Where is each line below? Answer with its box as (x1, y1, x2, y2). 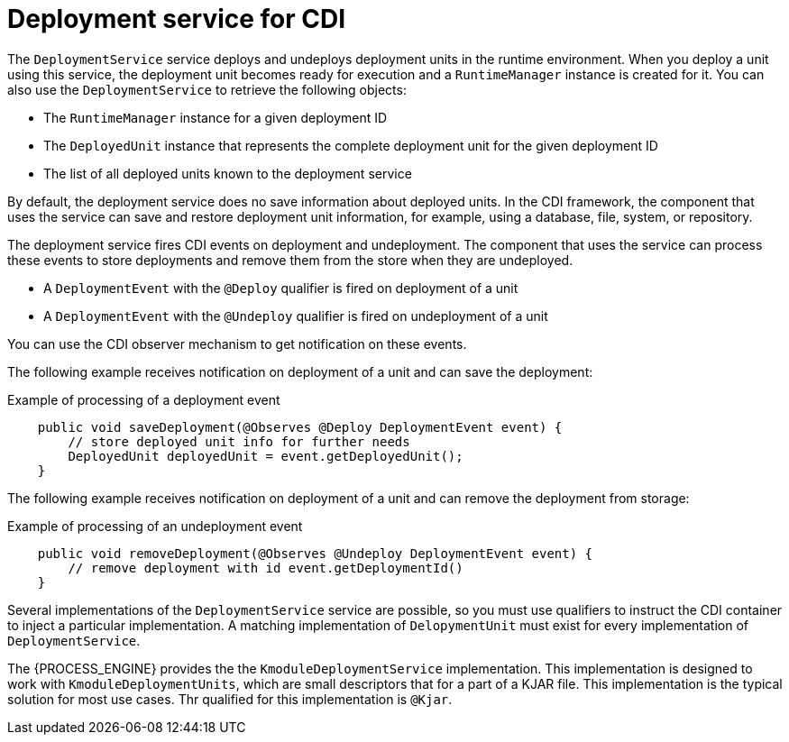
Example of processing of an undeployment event (7, 518, 303, 534)
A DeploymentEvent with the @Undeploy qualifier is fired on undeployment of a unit (43, 307, 548, 324)
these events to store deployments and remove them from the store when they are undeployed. (7, 252, 573, 268)
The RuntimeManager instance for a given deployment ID (43, 109, 388, 125)
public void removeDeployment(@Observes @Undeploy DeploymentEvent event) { (37, 545, 593, 561)
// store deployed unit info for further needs (68, 434, 410, 449)
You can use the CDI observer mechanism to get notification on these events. (7, 335, 467, 352)
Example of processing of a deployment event (7, 391, 280, 408)
